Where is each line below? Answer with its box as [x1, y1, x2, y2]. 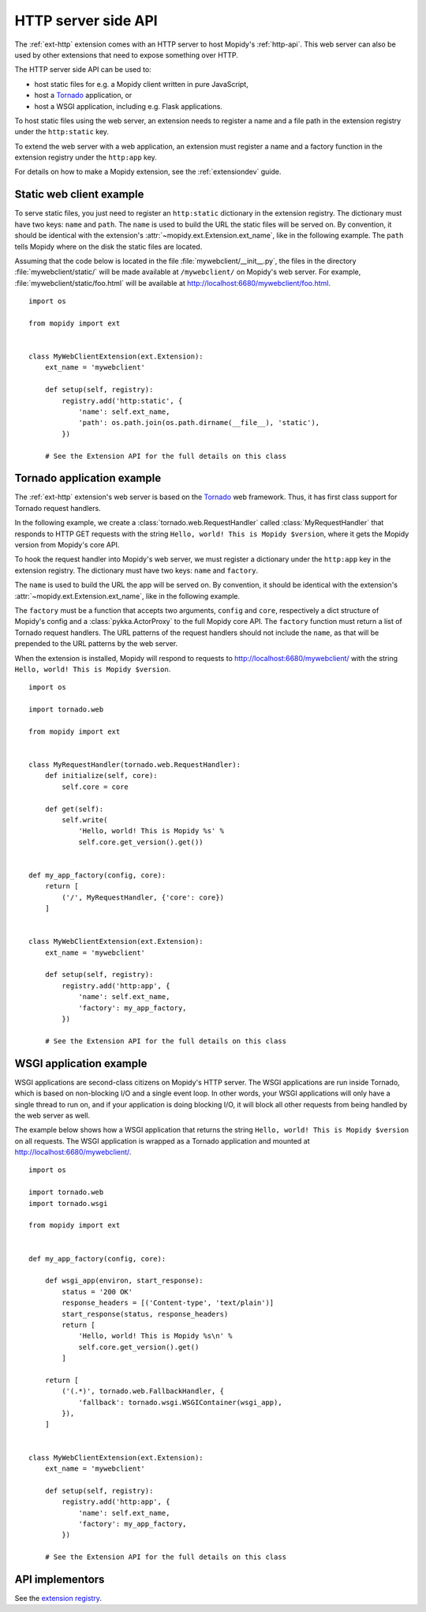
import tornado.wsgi [28, 1199, 108, 1208]
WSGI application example [14, 1057, 148, 1070]
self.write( [62, 816, 108, 825]
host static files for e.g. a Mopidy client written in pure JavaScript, [34, 79, 248, 88]
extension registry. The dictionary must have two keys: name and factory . [14, 566, 259, 575]
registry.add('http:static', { [62, 396, 183, 405]
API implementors [14, 1573, 105, 1586]
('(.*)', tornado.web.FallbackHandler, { [62, 1387, 225, 1396]
